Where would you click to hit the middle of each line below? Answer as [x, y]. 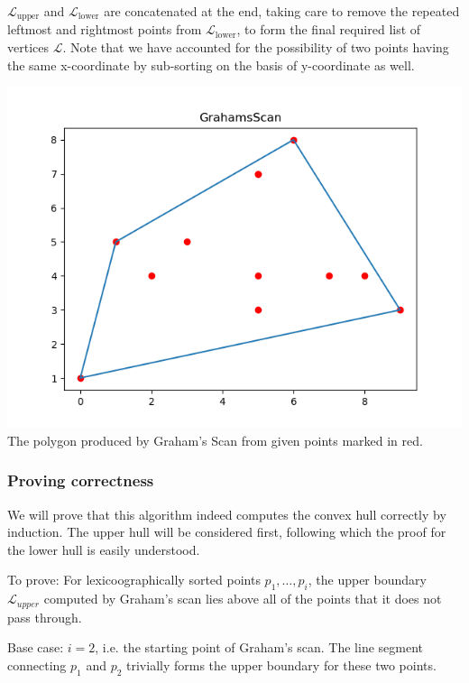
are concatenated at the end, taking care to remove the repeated [282, 11]
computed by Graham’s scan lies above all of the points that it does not [243, 599]
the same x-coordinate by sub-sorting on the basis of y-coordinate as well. [211, 65]
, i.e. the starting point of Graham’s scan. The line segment [259, 647]
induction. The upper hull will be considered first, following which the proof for [227, 532]
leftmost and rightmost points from [105, 29]
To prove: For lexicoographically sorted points [134, 580]
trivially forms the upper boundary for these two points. [281, 665]
